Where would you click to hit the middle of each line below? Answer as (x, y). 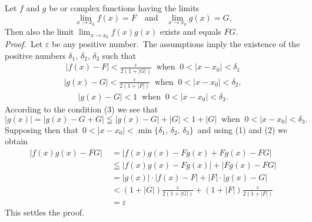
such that (119, 55)
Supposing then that (42, 129)
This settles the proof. (44, 212)
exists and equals (190, 32)
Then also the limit (39, 32)
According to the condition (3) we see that (82, 109)
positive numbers (35, 55)
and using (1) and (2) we (242, 129)
